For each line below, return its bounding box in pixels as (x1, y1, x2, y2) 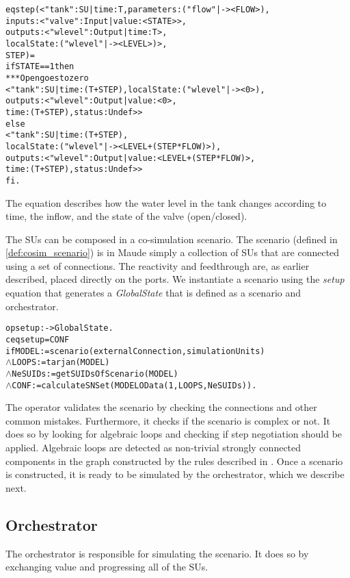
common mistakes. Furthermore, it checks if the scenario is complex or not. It (5, 413, 331, 427)
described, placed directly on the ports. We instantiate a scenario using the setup (5, 272, 345, 286)
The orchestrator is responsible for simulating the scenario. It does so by (5, 546, 309, 560)
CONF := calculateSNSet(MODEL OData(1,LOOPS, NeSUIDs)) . (12, 380, 257, 390)
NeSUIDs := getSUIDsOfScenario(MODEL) (12, 368, 178, 379)
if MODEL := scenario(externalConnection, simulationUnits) (5, 346, 265, 356)
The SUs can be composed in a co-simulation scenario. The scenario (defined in (5, 231, 338, 246)
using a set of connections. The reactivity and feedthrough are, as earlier (5, 258, 310, 273)
